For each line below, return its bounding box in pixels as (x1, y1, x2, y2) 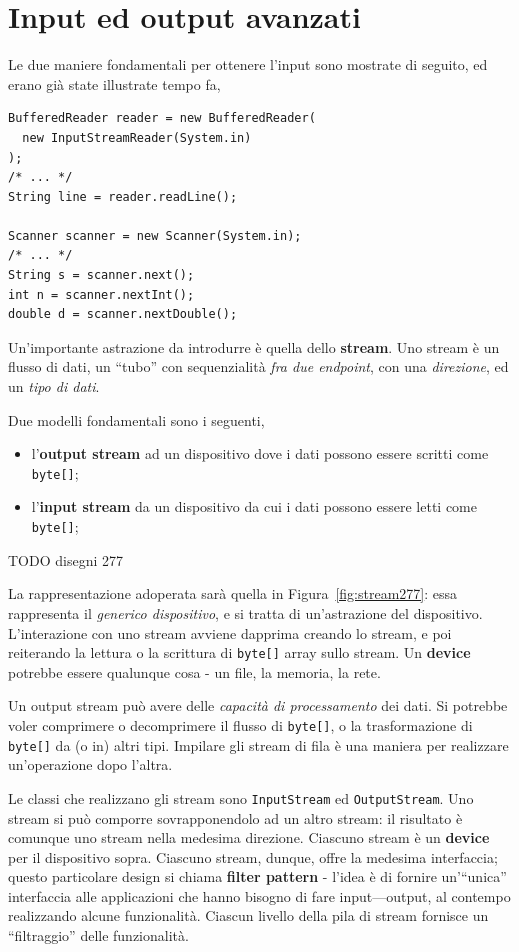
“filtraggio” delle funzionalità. (8, 925, 189, 946)
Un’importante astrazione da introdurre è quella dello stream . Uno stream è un (8, 336, 500, 357)
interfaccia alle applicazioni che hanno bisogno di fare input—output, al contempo (8, 885, 511, 906)
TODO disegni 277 (8, 549, 123, 570)
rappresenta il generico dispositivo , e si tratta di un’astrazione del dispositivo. (8, 602, 483, 623)
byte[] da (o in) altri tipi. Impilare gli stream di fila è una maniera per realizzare (8, 734, 509, 755)
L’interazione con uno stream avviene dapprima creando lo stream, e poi (8, 622, 452, 643)
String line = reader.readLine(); (8, 189, 238, 204)
